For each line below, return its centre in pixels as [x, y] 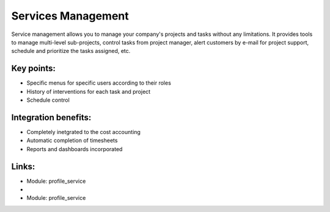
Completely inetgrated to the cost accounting [83, 132]
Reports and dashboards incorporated [75, 149]
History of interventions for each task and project [89, 91]
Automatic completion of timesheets [72, 141]
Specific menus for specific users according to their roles [99, 83]
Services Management [70, 16]
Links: [23, 167]
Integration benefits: [51, 117]
